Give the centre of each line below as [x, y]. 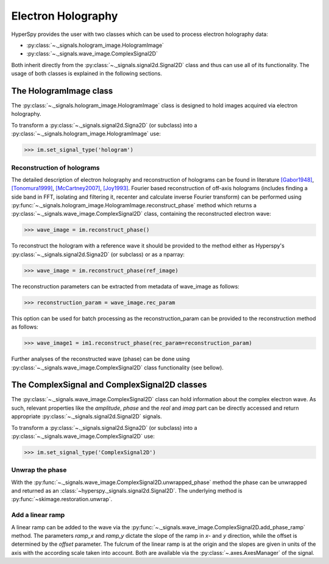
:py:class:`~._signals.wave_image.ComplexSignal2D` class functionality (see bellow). [117, 367]
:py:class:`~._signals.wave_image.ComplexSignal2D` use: [83, 436]
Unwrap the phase [39, 470]
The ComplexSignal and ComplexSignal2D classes [109, 385]
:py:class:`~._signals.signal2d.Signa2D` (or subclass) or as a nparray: [98, 254]
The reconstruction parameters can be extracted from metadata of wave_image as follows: [126, 286]
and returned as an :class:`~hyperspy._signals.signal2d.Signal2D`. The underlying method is [127, 491]
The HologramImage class [62, 91]
